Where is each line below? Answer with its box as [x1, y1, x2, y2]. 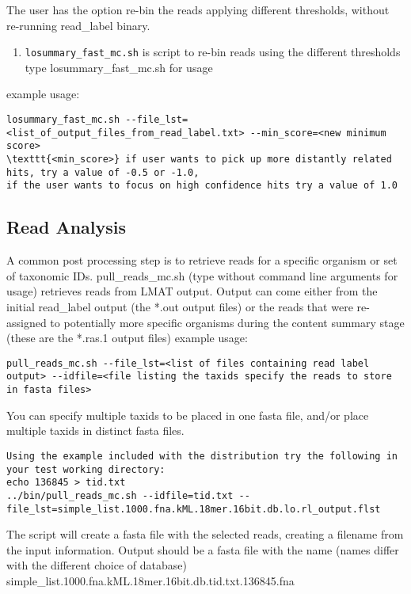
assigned [6, 314, 47, 330]
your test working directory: [6, 463, 166, 475]
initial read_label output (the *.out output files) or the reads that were [6, 298, 353, 314]
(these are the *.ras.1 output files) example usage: [6, 329, 248, 346]
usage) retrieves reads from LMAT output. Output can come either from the [6, 283, 378, 299]
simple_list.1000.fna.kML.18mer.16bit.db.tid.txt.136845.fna [6, 572, 295, 588]
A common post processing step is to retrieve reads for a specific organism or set [6, 252, 398, 268]
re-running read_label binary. [6, 17, 150, 33]
